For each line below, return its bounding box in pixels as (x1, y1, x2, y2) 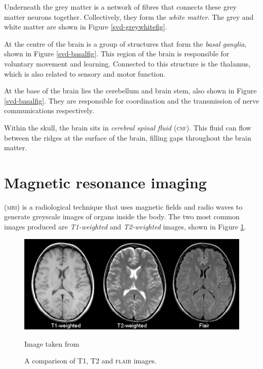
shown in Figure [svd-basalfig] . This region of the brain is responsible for (4, 48, 230, 59)
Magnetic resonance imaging (4, 172, 207, 192)
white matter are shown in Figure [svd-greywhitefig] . (4, 21, 167, 32)
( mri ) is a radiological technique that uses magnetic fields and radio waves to (4, 201, 243, 212)
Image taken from (24, 338, 80, 349)
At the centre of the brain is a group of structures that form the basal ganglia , (4, 38, 247, 49)
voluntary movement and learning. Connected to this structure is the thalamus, (4, 58, 251, 69)
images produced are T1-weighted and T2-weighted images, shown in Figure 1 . (4, 221, 246, 232)
